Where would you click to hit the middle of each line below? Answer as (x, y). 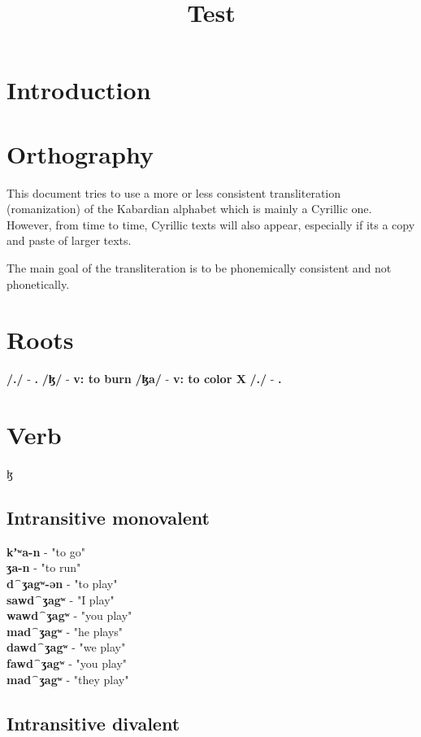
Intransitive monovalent (108, 518)
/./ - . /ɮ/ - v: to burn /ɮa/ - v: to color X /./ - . (144, 379)
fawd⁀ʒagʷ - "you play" (67, 663)
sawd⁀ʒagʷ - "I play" (61, 599)
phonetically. (38, 283)
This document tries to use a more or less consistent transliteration (174, 192)
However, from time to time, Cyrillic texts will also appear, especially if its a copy (211, 224)
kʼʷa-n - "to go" (46, 551)
